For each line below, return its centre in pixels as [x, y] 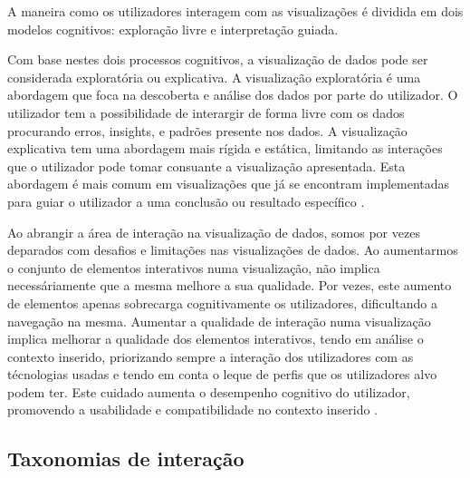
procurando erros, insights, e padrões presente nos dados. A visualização [207, 130]
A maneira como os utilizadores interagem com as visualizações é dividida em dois [235, 11]
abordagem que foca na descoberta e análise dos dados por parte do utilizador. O [233, 95]
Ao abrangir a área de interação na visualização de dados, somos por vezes [214, 232]
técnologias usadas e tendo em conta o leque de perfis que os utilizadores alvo [222, 374]
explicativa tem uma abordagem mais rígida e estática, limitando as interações [225, 148]
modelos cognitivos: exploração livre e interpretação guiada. [173, 29]
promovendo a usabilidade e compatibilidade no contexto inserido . [192, 410]
